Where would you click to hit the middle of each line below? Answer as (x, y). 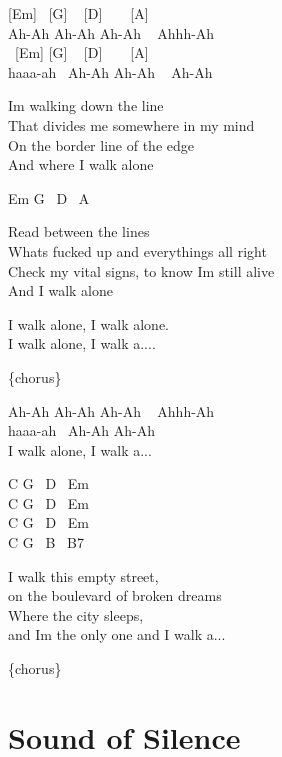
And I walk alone (60, 290)
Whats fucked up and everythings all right (137, 250)
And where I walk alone (81, 164)
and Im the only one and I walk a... (117, 634)
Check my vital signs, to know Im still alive (141, 270)
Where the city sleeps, (76, 614)
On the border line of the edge (101, 144)
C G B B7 (46, 542)
